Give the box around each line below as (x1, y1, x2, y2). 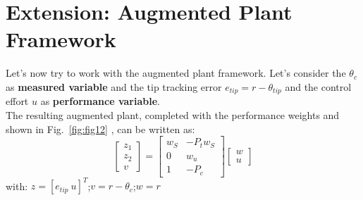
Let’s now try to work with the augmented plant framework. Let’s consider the (6, 65, 346, 80)
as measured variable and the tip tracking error (6, 79, 222, 94)
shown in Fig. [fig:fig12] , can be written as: (6, 121, 195, 136)
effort (6, 94, 29, 108)
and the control (285, 79, 352, 94)
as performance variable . (40, 94, 160, 108)
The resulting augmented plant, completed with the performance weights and (6, 107, 340, 122)
